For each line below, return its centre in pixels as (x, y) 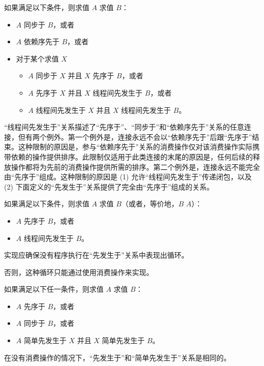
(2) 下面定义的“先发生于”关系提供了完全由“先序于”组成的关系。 (109, 186)
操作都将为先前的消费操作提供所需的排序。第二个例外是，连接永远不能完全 (135, 166)
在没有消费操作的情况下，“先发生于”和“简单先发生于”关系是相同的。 (118, 357)
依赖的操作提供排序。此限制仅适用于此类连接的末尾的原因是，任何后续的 (132, 156)
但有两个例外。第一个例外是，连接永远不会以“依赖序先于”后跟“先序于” (135, 136)
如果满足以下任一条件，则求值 (54, 289)
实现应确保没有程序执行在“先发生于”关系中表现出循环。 (96, 255)
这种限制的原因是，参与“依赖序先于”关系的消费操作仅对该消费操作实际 (135, 147)
